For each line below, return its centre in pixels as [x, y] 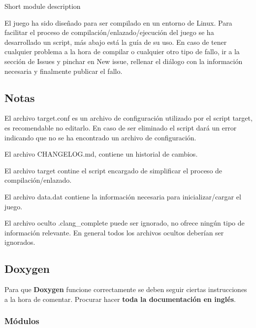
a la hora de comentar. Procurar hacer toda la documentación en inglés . [120, 299]
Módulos [22, 321]
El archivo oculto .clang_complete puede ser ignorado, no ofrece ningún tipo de [125, 223]
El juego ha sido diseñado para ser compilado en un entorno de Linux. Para [118, 22]
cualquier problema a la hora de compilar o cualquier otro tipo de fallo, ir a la [122, 51]
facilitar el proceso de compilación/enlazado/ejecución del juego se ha [109, 32]
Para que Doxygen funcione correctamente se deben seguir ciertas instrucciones [126, 289]
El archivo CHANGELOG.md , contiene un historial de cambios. [101, 154]
